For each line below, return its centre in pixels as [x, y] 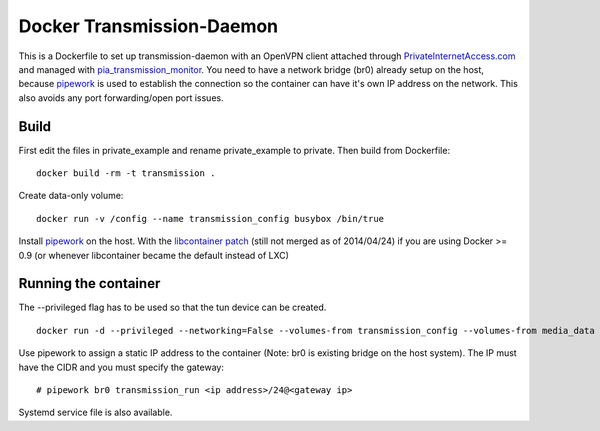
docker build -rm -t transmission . [126, 173]
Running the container [89, 283]
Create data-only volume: [71, 196]
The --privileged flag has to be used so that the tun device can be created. [172, 307]
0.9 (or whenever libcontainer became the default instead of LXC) [154, 255]
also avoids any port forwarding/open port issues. [121, 97]
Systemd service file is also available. [95, 412]
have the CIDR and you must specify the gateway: [121, 367]
